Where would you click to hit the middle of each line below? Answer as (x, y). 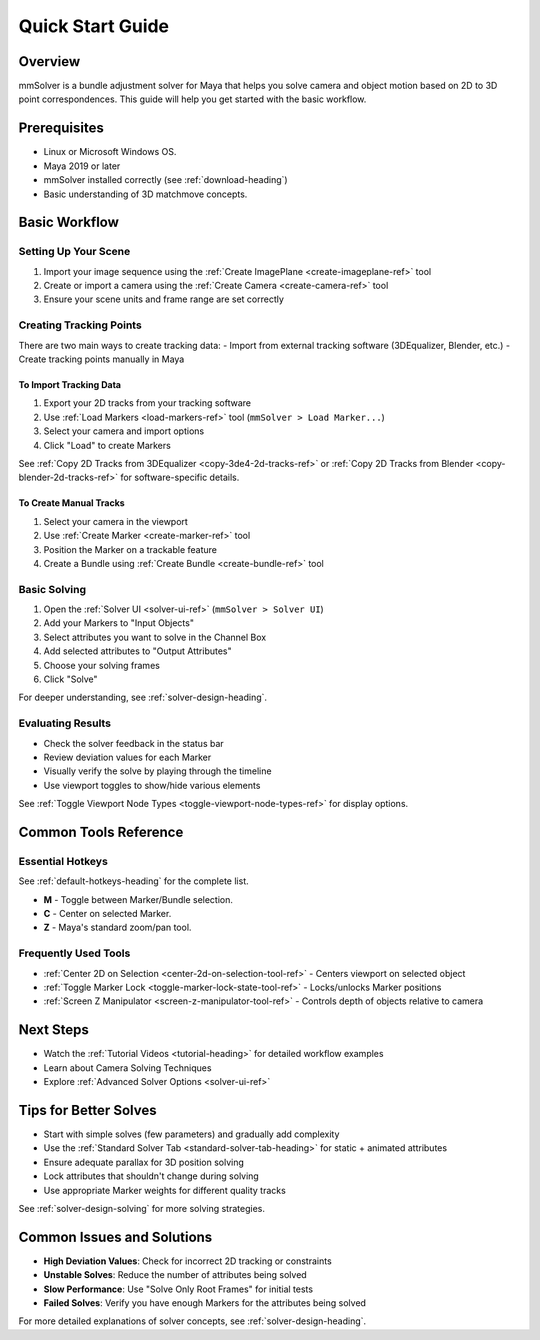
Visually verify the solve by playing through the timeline (157, 771)
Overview (49, 61)
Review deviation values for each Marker (127, 757)
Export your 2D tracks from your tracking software (147, 403)
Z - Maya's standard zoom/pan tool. (117, 927)
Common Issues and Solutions (115, 1236)
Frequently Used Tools (74, 953)
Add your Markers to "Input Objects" (119, 623)
